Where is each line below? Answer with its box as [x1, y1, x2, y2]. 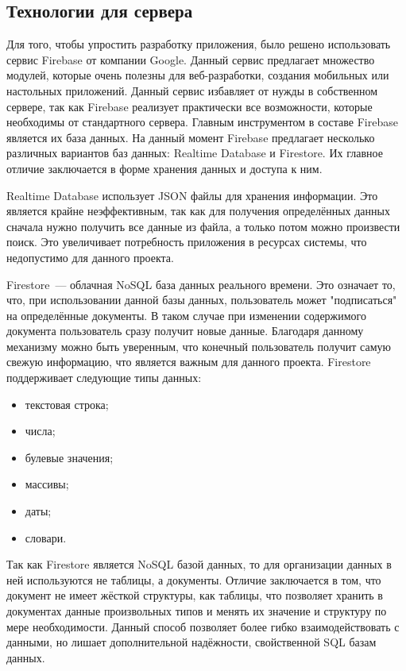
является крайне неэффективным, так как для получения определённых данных [6, 202, 390, 219]
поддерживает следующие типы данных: [6, 369, 202, 386]
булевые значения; [25, 449, 114, 465]
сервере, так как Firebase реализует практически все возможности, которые [6, 98, 373, 114]
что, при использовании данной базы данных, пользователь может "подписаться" [6, 291, 397, 308]
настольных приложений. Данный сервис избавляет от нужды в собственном [6, 82, 378, 98]
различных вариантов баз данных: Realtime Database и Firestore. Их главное [6, 145, 383, 161]
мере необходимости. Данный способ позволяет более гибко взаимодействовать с [6, 618, 400, 634]
